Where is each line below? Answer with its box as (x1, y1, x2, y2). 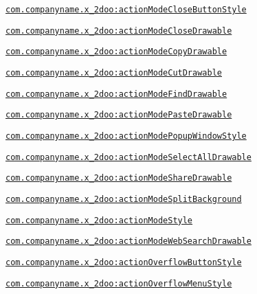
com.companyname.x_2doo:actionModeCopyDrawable (5, 47, 227, 57)
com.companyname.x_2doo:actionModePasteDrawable (5, 110, 232, 120)
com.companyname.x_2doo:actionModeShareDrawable (5, 173, 232, 183)
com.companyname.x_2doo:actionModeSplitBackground (5, 194, 242, 204)
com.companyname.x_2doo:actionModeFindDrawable (5, 89, 227, 99)
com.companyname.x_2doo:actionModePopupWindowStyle (5, 131, 247, 141)
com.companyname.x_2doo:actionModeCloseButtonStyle (5, 5, 247, 14)
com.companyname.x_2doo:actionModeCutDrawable (5, 67, 222, 78)
